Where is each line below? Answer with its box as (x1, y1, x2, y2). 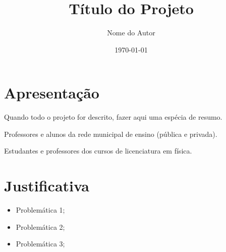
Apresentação (4, 82, 99, 103)
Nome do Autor (107, 27, 155, 38)
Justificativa (4, 175, 89, 196)
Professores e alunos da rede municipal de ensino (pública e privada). (4, 128, 217, 139)
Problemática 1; (16, 205, 65, 215)
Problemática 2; (16, 221, 65, 232)
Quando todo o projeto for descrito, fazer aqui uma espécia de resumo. (4, 112, 222, 122)
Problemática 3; (16, 238, 65, 249)
